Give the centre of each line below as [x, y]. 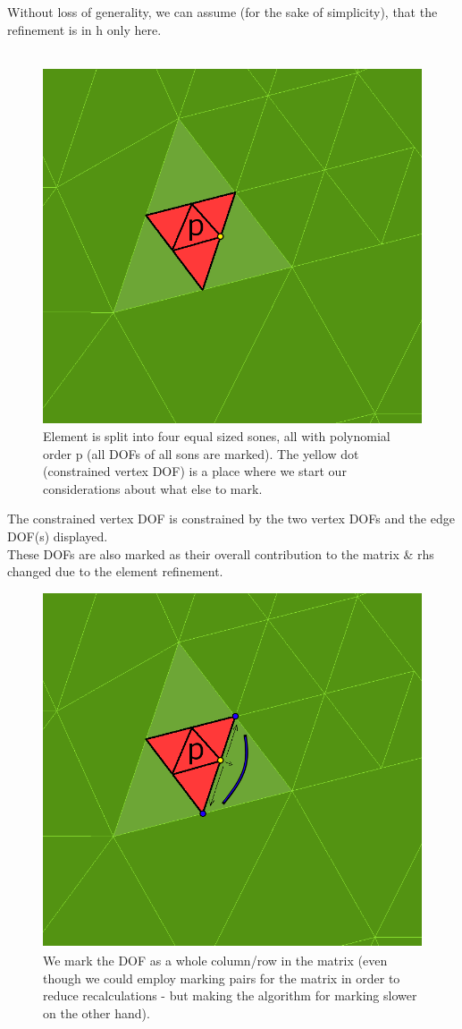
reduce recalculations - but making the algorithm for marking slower [230, 995]
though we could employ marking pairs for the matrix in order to [222, 978]
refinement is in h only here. [84, 29]
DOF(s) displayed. [58, 536]
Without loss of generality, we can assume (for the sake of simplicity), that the [223, 12]
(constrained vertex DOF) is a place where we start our [195, 471]
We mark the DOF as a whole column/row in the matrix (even [215, 960]
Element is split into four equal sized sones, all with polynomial [217, 436]
